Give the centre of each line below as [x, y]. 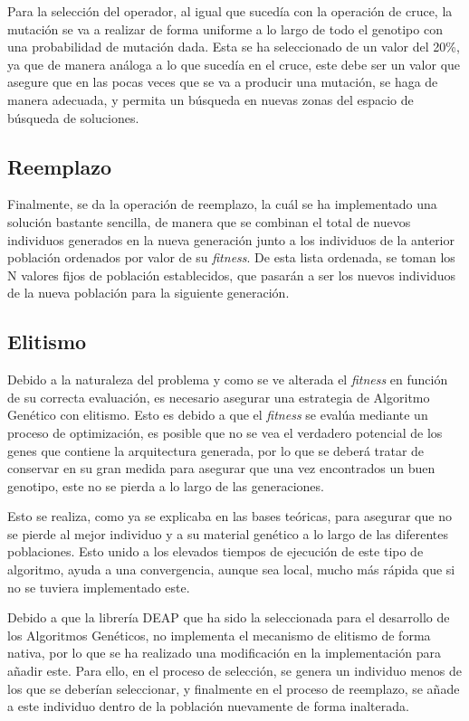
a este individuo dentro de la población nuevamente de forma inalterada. [208, 706]
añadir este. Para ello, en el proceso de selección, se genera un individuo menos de [234, 671]
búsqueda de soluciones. [73, 117]
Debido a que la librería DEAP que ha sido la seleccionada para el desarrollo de [229, 617]
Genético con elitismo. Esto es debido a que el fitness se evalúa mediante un [218, 415]
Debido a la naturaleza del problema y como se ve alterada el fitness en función [228, 379]
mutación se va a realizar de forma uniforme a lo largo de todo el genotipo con [225, 28]
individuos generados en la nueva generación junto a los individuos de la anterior [231, 239]
